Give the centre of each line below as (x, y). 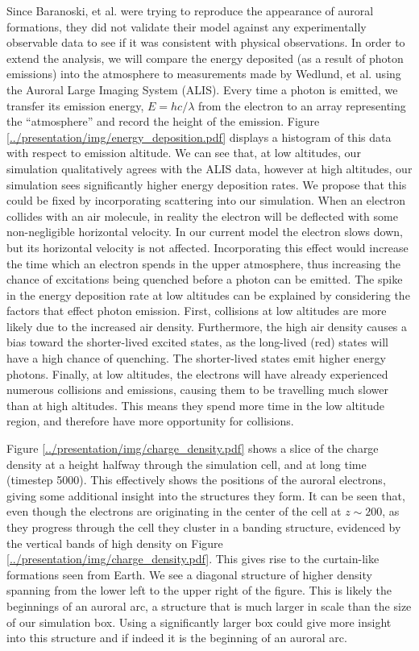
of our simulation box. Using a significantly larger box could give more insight (199, 622)
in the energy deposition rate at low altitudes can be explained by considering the (208, 294)
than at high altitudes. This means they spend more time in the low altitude (195, 405)
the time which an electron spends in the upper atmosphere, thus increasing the (203, 263)
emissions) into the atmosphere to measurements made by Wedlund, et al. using (204, 74)
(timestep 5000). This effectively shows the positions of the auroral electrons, (196, 480)
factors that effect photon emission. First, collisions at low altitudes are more (197, 311)
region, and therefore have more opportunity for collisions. (150, 421)
